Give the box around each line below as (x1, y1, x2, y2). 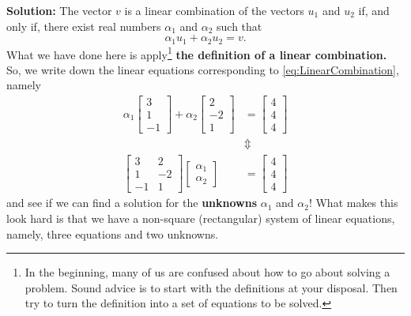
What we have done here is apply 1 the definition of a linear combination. (6, 43, 387, 62)
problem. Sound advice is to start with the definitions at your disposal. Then (25, 279, 398, 295)
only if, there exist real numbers (6, 17, 161, 34)
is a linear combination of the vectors (124, 2, 304, 18)
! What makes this (308, 194, 398, 211)
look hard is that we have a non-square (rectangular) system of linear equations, (6, 209, 395, 226)
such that (217, 17, 262, 34)
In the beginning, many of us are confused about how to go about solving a (25, 264, 390, 280)
